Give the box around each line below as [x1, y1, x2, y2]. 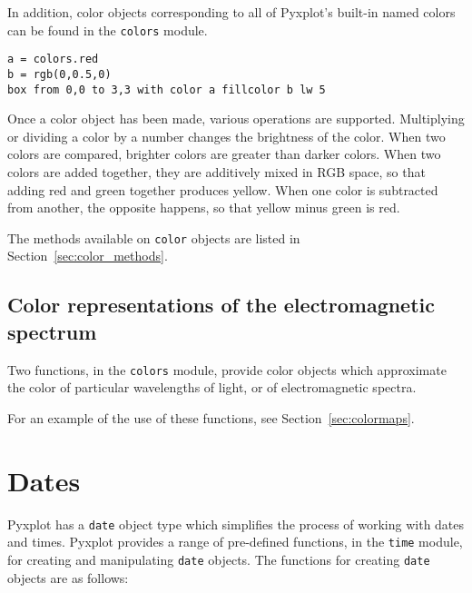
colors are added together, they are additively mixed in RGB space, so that [7, 163, 426, 181]
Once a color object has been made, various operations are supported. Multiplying [7, 109, 465, 128]
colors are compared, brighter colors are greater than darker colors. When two [7, 144, 441, 163]
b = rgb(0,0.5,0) [7, 67, 112, 81]
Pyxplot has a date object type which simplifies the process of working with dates [7, 514, 465, 533]
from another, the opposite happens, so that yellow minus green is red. [7, 198, 400, 217]
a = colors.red [7, 53, 99, 66]
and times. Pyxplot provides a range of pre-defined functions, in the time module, [7, 532, 463, 551]
